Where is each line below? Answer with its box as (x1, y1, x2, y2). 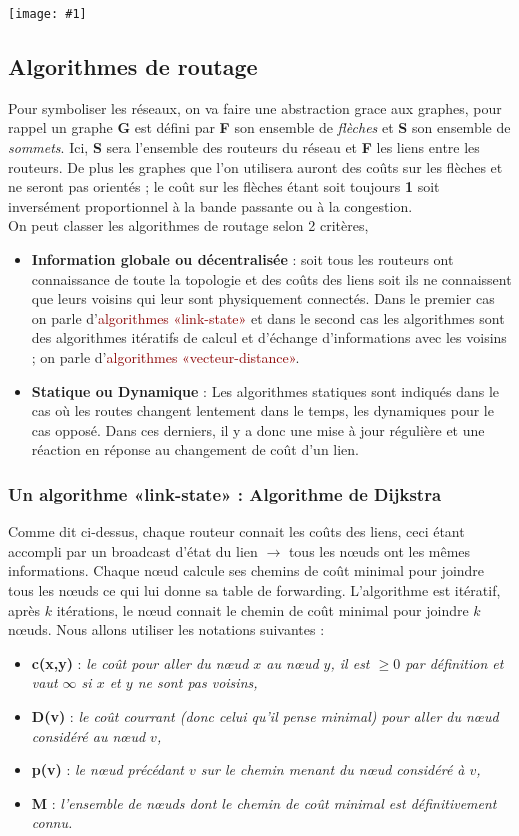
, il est (330, 652, 370, 673)
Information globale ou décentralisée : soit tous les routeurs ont (31, 249, 454, 270)
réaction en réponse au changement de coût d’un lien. (31, 439, 360, 460)
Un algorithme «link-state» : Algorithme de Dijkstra (8, 481, 442, 506)
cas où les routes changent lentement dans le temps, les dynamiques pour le (31, 400, 494, 421)
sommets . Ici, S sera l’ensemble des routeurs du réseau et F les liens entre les (8, 137, 480, 158)
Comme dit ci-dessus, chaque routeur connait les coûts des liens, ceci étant (8, 521, 465, 542)
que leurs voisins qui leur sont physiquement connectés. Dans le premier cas (31, 288, 495, 309)
